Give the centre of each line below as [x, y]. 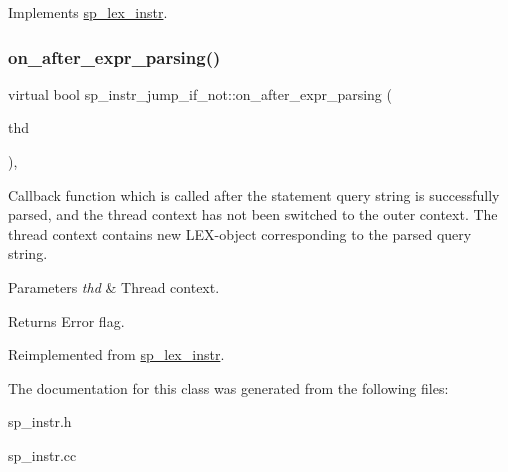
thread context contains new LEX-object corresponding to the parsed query [240, 233]
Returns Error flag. [66, 320]
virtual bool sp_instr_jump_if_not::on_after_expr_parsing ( [200, 93]
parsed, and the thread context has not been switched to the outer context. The [253, 214]
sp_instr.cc [42, 454]
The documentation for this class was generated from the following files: [228, 387]
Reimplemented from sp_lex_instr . [116, 354]
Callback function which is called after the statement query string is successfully [254, 194]
